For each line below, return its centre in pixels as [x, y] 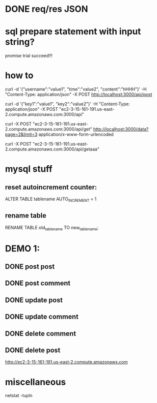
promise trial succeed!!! [29, 56]
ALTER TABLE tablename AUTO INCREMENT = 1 [51, 199]
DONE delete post [33, 350]
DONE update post [34, 300]
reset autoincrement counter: [51, 187]
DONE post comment [38, 283]
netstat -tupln [19, 396]
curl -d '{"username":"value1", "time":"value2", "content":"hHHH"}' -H [76, 89]
